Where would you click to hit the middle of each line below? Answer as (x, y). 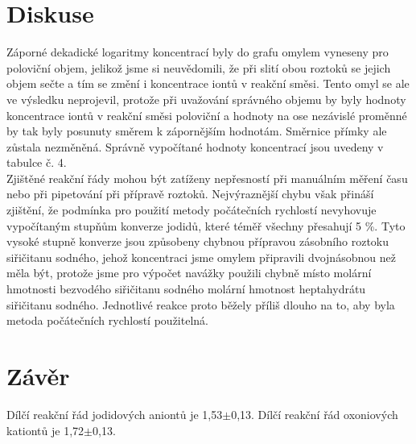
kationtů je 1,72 (45, 430)
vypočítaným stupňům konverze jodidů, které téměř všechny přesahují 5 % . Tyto (206, 225)
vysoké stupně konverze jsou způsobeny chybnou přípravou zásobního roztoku (198, 241)
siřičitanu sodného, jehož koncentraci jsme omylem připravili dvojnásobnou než (201, 257)
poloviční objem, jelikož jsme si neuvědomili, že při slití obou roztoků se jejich (199, 67)
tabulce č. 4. (37, 162)
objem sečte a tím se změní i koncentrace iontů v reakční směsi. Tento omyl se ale (208, 83)
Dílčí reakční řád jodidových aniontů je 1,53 (115, 414)
